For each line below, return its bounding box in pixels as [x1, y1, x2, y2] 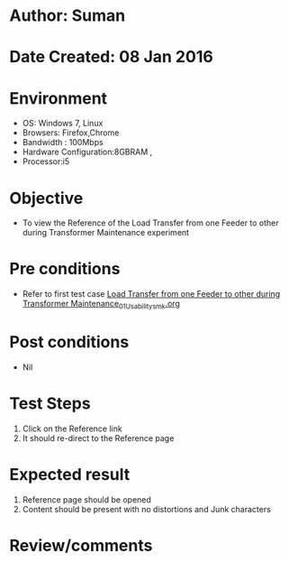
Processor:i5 [22, 156, 70, 167]
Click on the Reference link [22, 423, 123, 434]
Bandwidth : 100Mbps [22, 137, 104, 148]
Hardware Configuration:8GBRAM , [22, 146, 153, 158]
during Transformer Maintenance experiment [22, 227, 190, 238]
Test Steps [9, 393, 92, 414]
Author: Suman [9, 5, 126, 26]
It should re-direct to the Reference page [22, 432, 175, 443]
